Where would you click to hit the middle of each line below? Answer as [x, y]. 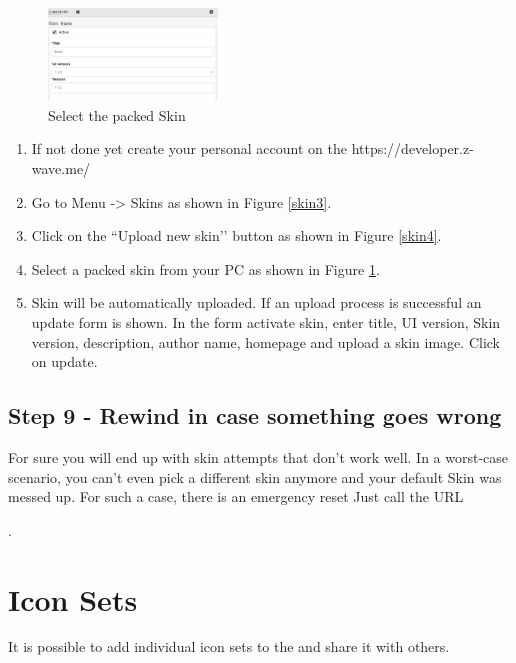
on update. [64, 361]
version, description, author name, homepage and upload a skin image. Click [265, 341]
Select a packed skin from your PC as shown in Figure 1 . [205, 268]
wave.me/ [61, 168]
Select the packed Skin [117, 114]
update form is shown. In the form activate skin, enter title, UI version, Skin [266, 322]
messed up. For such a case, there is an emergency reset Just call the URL [236, 496]
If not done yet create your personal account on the [189, 148]
